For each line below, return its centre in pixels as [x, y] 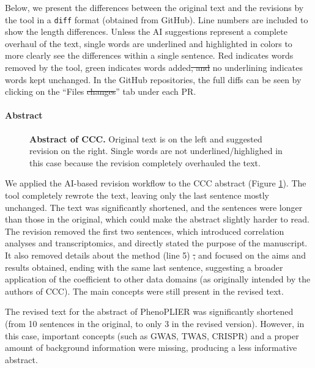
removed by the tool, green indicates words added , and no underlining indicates [154, 68]
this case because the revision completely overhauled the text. [145, 162]
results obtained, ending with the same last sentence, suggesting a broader [144, 267]
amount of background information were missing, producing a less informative [151, 348]
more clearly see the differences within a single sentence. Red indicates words [149, 55]
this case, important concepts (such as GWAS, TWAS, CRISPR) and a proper [152, 335]
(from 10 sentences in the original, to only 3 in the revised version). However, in [155, 323]
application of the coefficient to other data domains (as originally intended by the [158, 279]
